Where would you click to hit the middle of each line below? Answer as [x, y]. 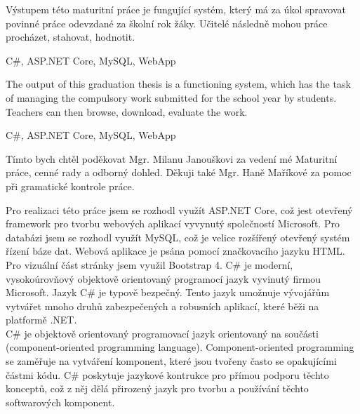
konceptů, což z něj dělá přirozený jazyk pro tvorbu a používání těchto [157, 388]
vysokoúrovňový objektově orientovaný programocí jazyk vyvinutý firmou [164, 278]
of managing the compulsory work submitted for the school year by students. [171, 97]
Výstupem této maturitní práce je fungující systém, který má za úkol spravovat [176, 9]
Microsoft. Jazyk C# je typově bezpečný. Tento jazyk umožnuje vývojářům [168, 292]
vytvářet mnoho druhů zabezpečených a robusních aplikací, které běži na [162, 306]
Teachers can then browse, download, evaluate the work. [127, 111]
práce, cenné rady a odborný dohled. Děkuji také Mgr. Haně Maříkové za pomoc [179, 172]
